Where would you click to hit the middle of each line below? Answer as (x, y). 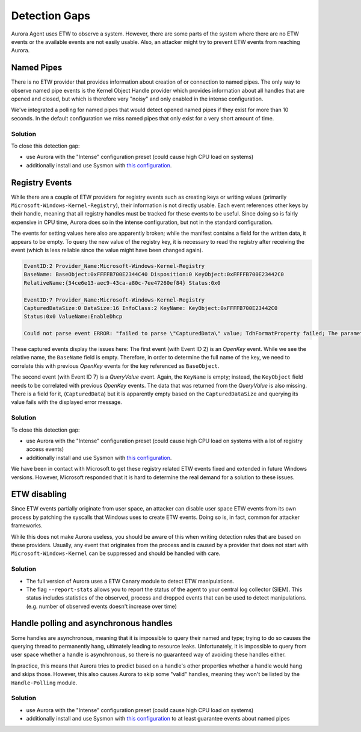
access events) (45, 449)
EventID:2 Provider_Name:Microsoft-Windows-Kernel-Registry (114, 266)
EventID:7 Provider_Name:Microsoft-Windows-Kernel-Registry (114, 300)
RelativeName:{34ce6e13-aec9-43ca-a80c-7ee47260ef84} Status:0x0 (122, 283)
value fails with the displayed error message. (67, 402)
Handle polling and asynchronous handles (92, 623)
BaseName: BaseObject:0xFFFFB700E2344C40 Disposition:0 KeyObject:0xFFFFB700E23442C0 (154, 274)
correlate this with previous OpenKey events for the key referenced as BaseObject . (115, 366)
